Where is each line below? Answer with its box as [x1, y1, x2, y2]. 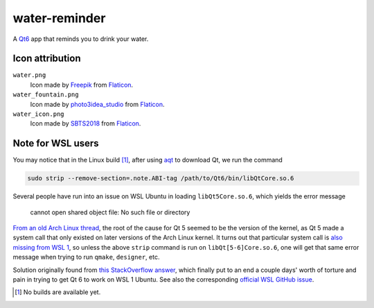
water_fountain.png [12, 91, 79, 99]
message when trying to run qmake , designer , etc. [12, 253, 160, 262]
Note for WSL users [12, 137, 100, 149]
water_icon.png [12, 110, 65, 118]
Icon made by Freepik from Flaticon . [30, 80, 134, 89]
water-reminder [12, 10, 106, 26]
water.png [12, 71, 46, 79]
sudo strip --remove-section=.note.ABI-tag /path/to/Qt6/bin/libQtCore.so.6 [27, 174, 294, 182]
